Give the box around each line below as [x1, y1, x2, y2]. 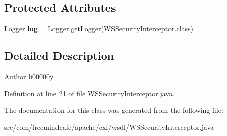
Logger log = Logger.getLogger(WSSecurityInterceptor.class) [4, 23, 194, 34]
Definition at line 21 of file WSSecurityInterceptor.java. [4, 88, 175, 98]
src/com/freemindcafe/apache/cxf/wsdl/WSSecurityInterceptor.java [4, 121, 214, 132]
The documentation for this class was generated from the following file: [4, 105, 223, 115]
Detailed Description [4, 48, 115, 63]
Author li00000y [4, 71, 54, 81]
